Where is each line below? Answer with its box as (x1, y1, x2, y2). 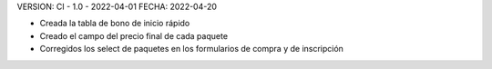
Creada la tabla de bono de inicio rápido (39, 18, 190, 29)
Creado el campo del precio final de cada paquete (39, 30, 228, 41)
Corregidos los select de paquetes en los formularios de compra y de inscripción (39, 44, 343, 54)
